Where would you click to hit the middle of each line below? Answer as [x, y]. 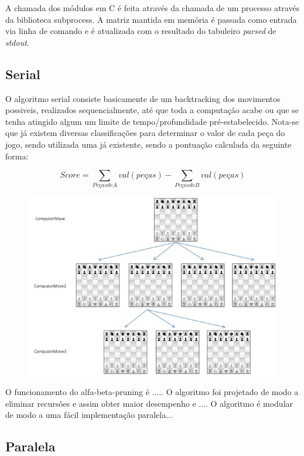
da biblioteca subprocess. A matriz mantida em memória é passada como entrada [151, 19]
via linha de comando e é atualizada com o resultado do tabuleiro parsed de [141, 31]
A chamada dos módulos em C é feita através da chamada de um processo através [153, 8]
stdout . [17, 42]
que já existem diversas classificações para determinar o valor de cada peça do [145, 133]
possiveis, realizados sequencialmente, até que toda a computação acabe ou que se [152, 110]
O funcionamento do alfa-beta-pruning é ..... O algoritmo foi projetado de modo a [152, 392]
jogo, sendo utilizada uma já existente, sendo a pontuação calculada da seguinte [148, 144]
